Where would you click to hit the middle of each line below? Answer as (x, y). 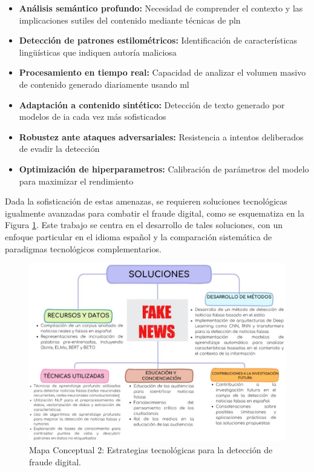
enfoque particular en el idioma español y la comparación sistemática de (139, 236)
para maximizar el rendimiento (76, 181)
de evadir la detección (59, 149)
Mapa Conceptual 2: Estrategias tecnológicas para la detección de (151, 450)
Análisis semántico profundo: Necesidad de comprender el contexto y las (161, 8)
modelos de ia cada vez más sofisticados (93, 116)
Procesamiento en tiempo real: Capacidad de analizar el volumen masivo (162, 72)
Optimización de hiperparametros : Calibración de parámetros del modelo (164, 169)
